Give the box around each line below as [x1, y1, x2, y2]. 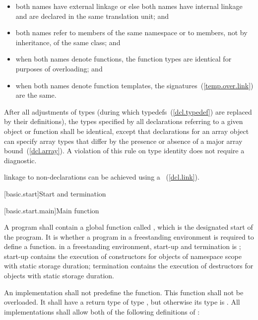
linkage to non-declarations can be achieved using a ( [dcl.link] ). [4, 172, 199, 182]
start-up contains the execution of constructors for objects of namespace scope [4, 251, 242, 261]
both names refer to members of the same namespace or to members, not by [15, 27, 248, 38]
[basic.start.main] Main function [4, 205, 99, 215]
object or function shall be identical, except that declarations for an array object [4, 126, 249, 136]
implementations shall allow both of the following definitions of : [4, 306, 200, 317]
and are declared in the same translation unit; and [15, 10, 169, 21]
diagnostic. [4, 155, 37, 165]
